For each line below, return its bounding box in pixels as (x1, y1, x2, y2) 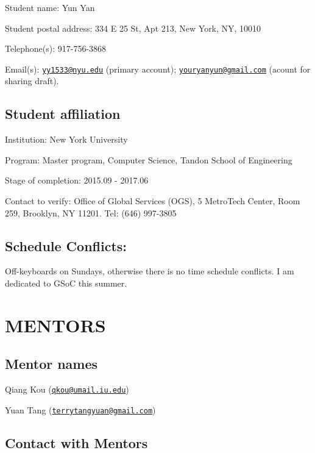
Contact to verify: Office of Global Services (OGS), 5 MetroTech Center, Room (5, 194, 300, 207)
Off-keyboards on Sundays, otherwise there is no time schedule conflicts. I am (5, 265, 294, 277)
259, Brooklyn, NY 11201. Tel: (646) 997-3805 (5, 206, 177, 219)
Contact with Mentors (5, 433, 148, 452)
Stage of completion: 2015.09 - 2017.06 (5, 174, 149, 187)
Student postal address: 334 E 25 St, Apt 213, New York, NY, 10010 (5, 21, 261, 34)
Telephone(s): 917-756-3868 (5, 42, 107, 55)
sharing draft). (5, 74, 59, 87)
